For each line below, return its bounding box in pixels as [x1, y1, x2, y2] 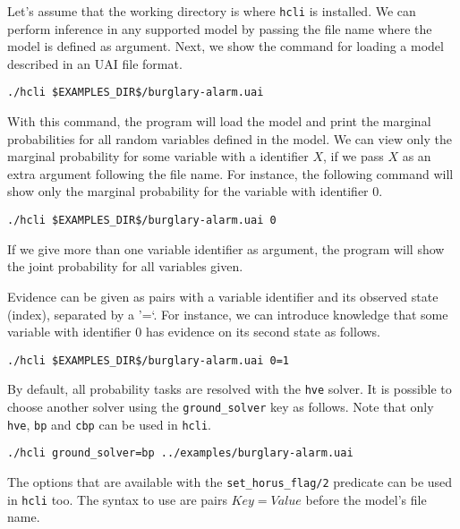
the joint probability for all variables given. [7, 257, 243, 276]
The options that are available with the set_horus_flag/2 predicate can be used [7, 472, 453, 491]
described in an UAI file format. [7, 54, 183, 73]
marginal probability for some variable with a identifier [7, 147, 309, 166]
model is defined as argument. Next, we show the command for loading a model [7, 37, 444, 55]
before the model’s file [305, 490, 427, 508]
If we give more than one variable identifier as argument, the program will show [7, 239, 445, 258]
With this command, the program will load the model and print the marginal [7, 112, 431, 131]
